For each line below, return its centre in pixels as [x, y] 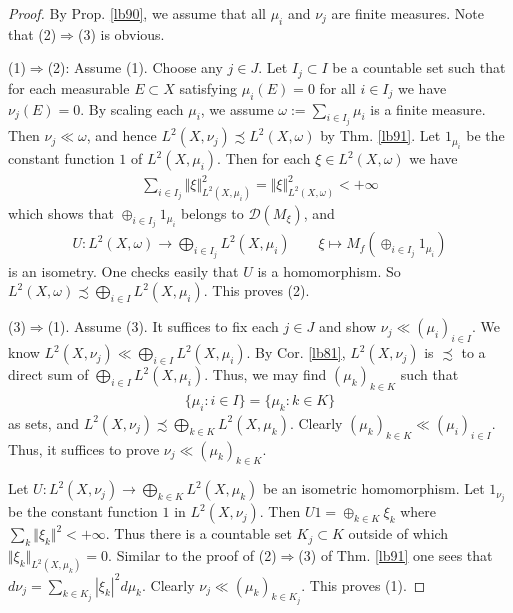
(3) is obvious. [121, 33]
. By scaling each [132, 108]
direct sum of [48, 374]
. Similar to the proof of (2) [192, 555]
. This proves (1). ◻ [363, 584]
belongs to [212, 212]
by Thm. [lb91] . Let [380, 135]
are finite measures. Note [407, 13]
